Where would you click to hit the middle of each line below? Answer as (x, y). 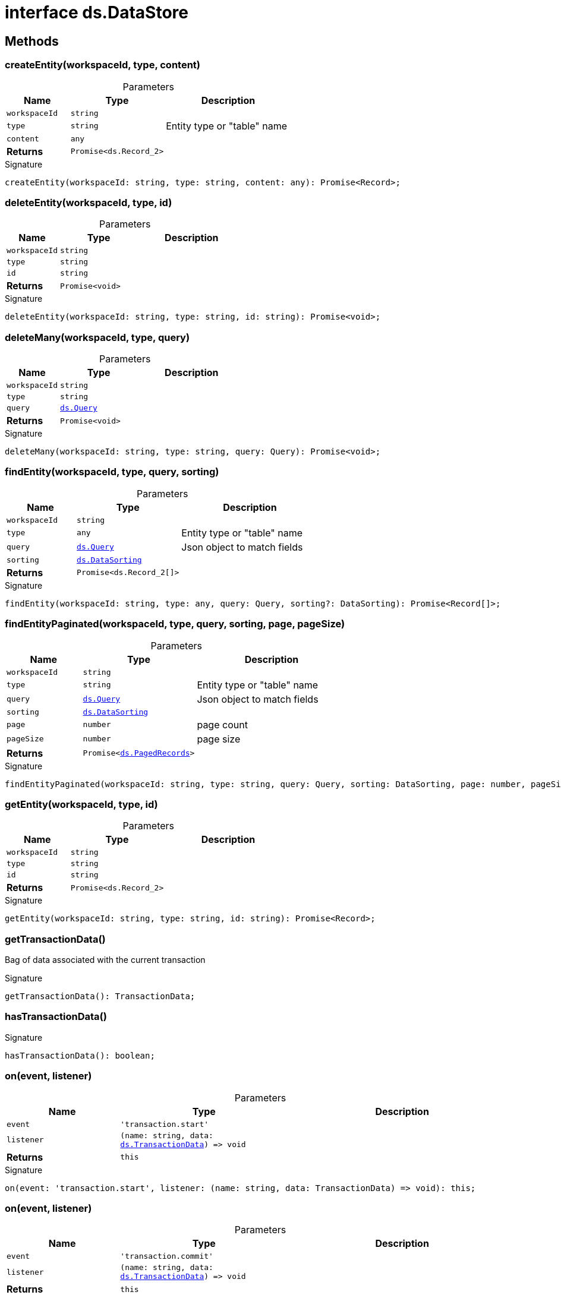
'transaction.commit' (167, 1256)
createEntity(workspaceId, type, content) (103, 65)
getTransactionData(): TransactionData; (100, 996)
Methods (32, 41)
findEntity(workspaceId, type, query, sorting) (112, 472)
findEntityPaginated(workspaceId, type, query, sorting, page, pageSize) (175, 624)
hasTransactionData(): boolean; (80, 1055)
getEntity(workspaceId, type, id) (81, 804)
